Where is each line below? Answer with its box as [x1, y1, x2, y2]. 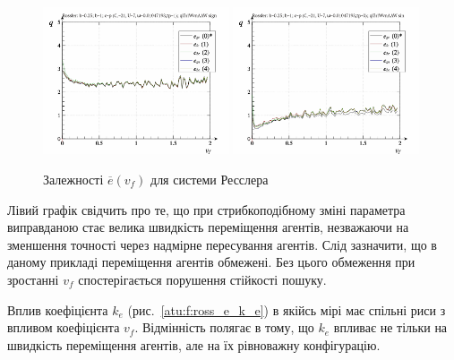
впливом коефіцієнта [7, 318, 120, 337]
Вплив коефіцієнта [7, 300, 108, 319]
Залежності [43, 169, 104, 188]
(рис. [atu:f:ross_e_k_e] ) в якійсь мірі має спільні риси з [127, 300, 446, 319]
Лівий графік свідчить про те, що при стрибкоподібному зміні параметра [7, 200, 406, 219]
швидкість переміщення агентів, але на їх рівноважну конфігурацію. [7, 335, 381, 354]
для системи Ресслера [150, 169, 269, 188]
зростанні [7, 270, 59, 288]
